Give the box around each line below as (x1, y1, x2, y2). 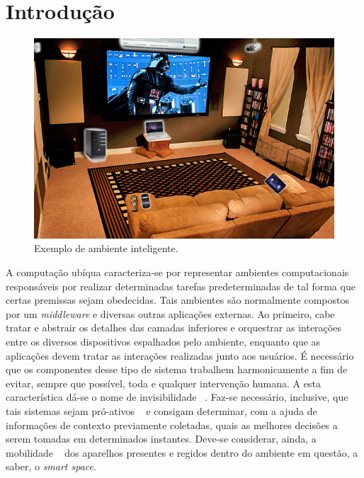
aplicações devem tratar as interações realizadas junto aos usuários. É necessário (6, 348, 354, 363)
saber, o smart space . (6, 459, 96, 474)
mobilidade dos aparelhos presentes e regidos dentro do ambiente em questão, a (6, 445, 358, 460)
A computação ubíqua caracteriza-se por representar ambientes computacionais (6, 264, 349, 279)
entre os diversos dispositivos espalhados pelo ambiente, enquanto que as (6, 334, 321, 348)
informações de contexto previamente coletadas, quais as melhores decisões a (6, 417, 338, 432)
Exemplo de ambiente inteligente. (34, 241, 178, 256)
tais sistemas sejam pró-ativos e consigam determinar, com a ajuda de (6, 403, 317, 418)
